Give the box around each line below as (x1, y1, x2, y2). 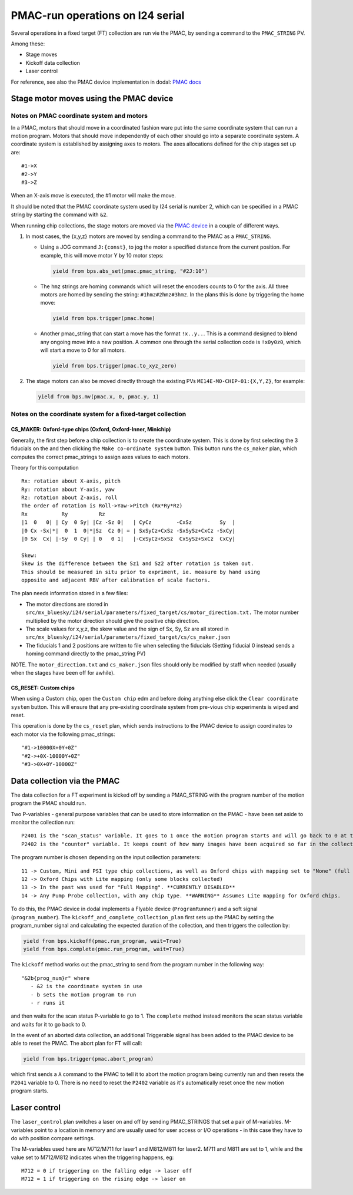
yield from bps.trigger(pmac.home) (52, 315, 155, 322)
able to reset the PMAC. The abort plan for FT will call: (11, 1040, 142, 1047)
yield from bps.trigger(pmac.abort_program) (23, 1055, 154, 1062)
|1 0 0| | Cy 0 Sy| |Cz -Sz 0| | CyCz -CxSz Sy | (21, 519, 235, 526)
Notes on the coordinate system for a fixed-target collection (11, 410, 187, 418)
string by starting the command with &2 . (11, 211, 108, 218)
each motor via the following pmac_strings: (11, 731, 115, 738)
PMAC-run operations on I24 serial (11, 9, 185, 22)
